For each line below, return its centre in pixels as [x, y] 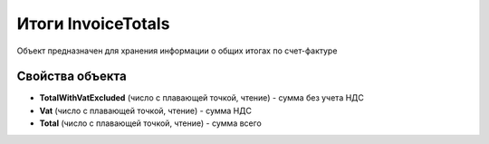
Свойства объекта [72, 77]
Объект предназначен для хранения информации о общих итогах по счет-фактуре [177, 51]
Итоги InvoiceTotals [93, 24]
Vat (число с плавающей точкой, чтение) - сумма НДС [146, 110]
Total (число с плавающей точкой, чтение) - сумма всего [150, 123]
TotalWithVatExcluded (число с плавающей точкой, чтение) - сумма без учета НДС [201, 98]
